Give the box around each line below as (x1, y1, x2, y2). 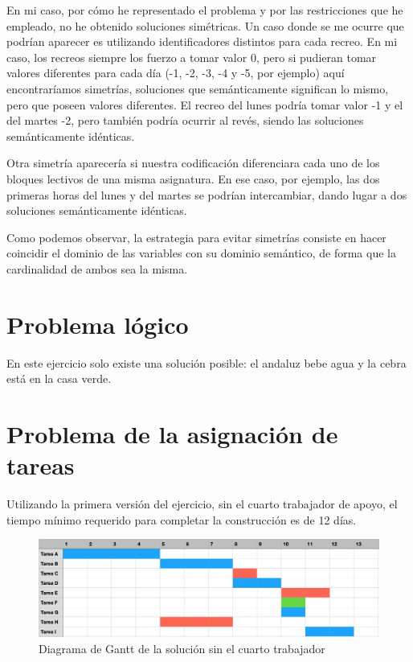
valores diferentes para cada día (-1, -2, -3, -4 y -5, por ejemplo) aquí (6, 64, 345, 81)
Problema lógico (6, 307, 189, 340)
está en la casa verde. (6, 370, 112, 387)
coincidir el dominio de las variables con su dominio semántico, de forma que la (6, 245, 396, 261)
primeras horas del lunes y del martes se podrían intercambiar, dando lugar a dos (6, 186, 407, 203)
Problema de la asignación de (6, 417, 338, 450)
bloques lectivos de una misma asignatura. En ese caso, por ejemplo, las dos (6, 170, 380, 187)
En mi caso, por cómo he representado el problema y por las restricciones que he (6, 2, 403, 18)
